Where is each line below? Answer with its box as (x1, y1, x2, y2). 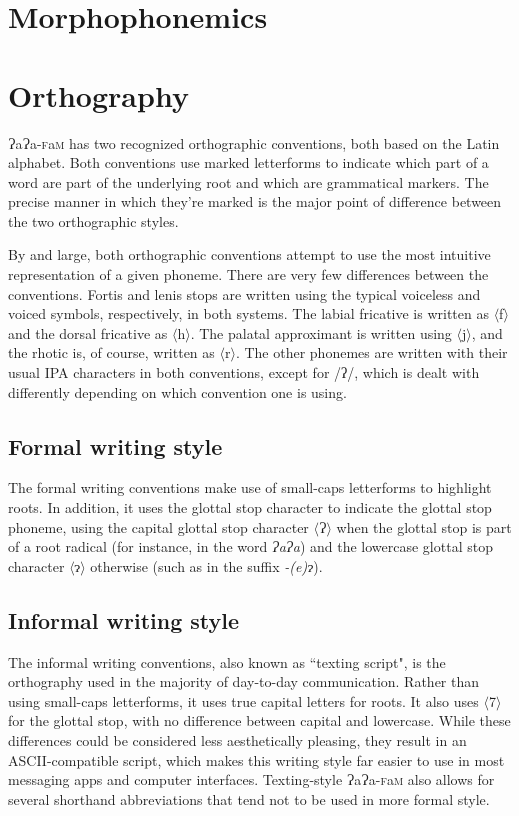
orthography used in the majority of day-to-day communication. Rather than (8, 671, 480, 692)
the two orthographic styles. (8, 210, 179, 231)
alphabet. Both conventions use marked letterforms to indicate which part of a (8, 152, 489, 173)
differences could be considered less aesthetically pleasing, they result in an (8, 729, 467, 750)
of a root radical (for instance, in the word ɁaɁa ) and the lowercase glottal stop (8, 536, 493, 557)
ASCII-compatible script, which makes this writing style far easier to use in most (8, 749, 505, 770)
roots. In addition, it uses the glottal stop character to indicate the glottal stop (8, 497, 492, 518)
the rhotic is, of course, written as (8, 342, 215, 363)
